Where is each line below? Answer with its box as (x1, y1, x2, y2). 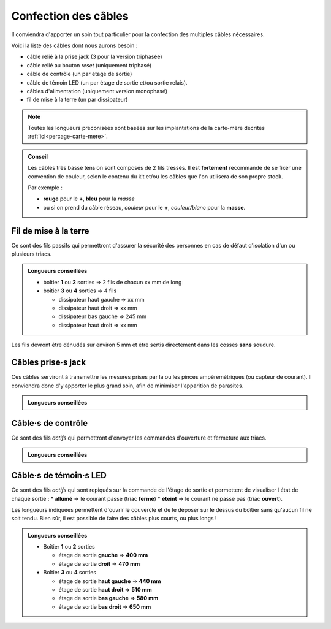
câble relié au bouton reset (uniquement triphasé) (26, 61, 152, 69)
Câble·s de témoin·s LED (11, 470, 107, 481)
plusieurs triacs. (11, 250, 52, 257)
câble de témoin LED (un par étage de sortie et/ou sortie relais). (26, 78, 188, 86)
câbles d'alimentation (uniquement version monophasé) (26, 87, 168, 94)
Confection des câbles (11, 9, 129, 23)
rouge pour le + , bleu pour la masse (43, 195, 135, 202)
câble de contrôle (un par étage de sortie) (26, 71, 132, 78)
